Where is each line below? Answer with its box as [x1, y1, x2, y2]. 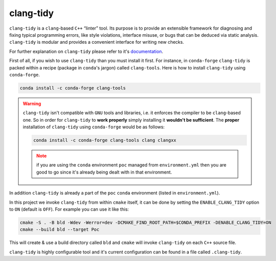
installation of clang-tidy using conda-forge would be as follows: [23, 124, 165, 130]
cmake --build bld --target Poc [20, 227, 100, 232]
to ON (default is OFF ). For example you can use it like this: [9, 206, 129, 212]
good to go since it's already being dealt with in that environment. [36, 169, 172, 175]
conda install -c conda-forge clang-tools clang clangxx [33, 137, 177, 143]
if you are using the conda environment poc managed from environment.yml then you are [36, 162, 227, 168]
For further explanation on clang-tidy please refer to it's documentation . [9, 48, 163, 54]
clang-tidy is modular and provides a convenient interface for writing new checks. [9, 39, 184, 45]
